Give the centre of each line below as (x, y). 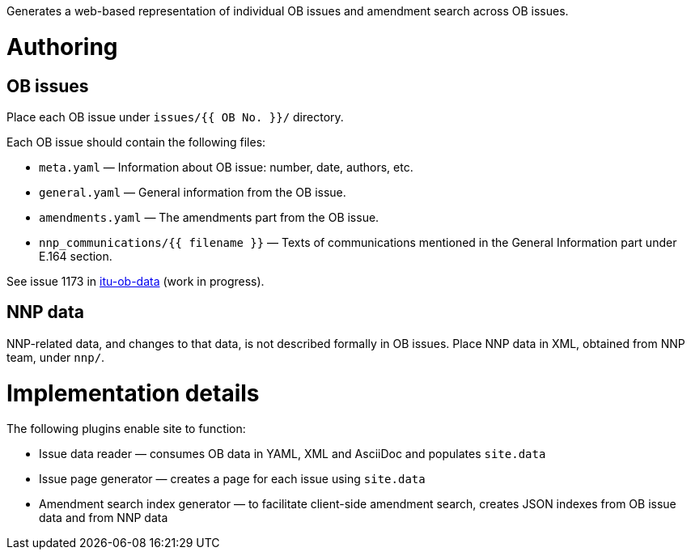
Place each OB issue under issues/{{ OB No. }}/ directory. (175, 117)
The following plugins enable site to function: (126, 429)
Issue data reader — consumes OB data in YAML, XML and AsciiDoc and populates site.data (293, 454)
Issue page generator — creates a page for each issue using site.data (232, 479)
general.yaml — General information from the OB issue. (193, 192)
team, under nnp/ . (56, 357)
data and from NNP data (104, 518)
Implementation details (133, 393)
